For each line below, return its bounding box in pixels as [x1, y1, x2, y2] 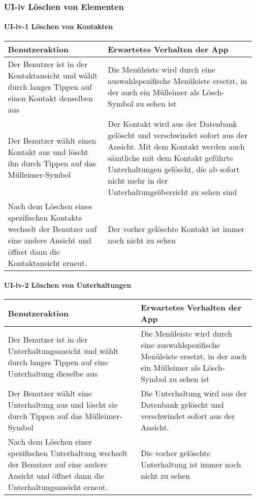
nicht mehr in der [108, 174, 168, 186]
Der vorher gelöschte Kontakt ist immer [108, 223, 245, 234]
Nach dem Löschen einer [8, 436, 92, 448]
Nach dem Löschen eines [8, 200, 92, 212]
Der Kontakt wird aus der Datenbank [108, 117, 237, 129]
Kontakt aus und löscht [8, 146, 89, 158]
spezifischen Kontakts [8, 211, 82, 223]
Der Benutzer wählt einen [8, 135, 96, 147]
